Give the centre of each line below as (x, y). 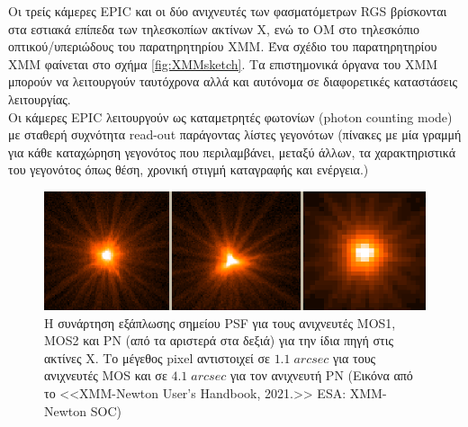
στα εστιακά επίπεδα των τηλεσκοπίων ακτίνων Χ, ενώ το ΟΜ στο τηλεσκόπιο (214, 28)
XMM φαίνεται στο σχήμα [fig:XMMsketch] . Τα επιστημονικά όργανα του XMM (223, 63)
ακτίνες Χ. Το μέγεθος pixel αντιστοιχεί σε (157, 357)
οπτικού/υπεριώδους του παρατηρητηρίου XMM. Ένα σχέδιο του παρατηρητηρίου (223, 46)
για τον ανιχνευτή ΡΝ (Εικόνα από (321, 375)
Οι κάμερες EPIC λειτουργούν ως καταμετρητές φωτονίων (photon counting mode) (230, 116)
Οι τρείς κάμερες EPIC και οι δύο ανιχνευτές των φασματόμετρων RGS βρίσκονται (228, 11)
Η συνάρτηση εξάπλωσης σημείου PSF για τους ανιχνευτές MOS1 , (220, 322)
